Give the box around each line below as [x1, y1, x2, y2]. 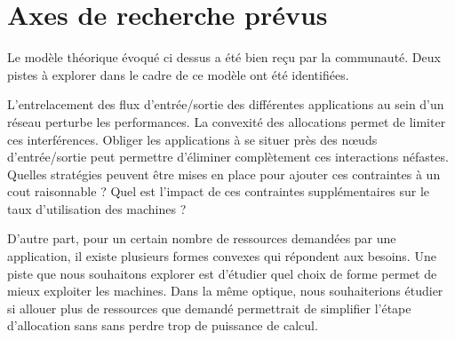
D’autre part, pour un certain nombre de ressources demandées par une [7, 229, 396, 248]
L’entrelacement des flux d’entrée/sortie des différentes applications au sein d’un [7, 95, 444, 114]
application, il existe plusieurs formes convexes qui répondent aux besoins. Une [7, 247, 436, 265]
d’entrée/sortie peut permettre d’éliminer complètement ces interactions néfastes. [7, 147, 449, 166]
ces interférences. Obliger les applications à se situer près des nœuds [7, 130, 378, 148]
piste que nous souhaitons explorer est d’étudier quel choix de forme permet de [7, 264, 437, 282]
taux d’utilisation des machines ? [7, 199, 187, 217]
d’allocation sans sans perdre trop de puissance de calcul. [7, 316, 318, 335]
